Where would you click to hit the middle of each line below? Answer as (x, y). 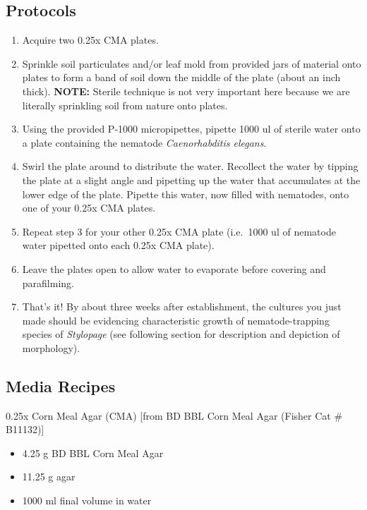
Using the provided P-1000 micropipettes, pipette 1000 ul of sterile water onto (191, 129)
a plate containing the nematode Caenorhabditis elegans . (144, 142)
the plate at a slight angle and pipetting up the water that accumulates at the (191, 180)
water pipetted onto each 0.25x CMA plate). (118, 245)
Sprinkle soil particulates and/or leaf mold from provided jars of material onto (192, 63)
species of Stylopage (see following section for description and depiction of (181, 334)
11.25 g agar (49, 476)
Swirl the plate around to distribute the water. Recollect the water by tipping (190, 166)
